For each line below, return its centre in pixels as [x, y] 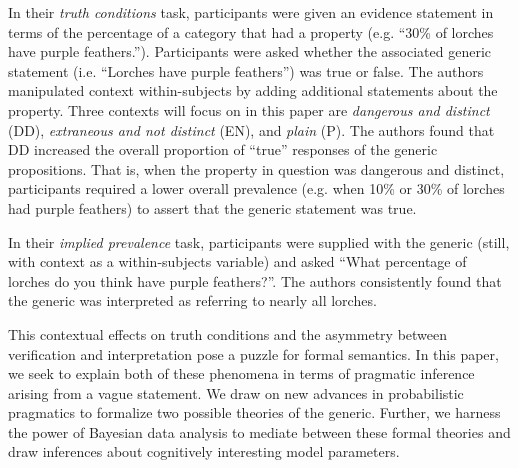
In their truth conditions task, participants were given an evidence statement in [251, 12]
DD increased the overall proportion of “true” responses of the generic [223, 149]
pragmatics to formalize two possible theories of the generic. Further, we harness [254, 412]
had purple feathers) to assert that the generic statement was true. [212, 207]
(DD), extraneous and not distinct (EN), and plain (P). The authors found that [251, 129]
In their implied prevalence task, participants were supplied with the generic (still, [259, 241]
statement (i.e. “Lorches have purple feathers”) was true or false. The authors [246, 70]
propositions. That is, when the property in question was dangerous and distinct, [256, 168]
